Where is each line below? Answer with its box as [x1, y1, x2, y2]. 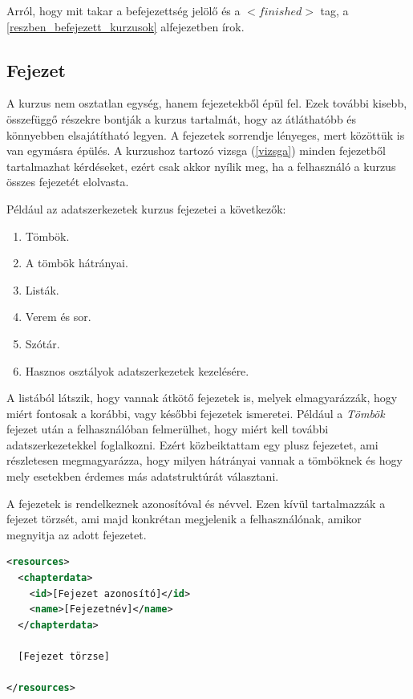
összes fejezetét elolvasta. [6, 173, 129, 190]
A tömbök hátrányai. [25, 254, 128, 271]
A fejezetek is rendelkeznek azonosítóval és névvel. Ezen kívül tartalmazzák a [6, 494, 386, 511]
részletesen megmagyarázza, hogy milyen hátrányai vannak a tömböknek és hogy [6, 452, 403, 469]
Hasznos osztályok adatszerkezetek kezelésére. [25, 362, 249, 379]
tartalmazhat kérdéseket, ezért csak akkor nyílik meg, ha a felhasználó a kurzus [6, 157, 396, 174]
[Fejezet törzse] [18, 651, 110, 663]
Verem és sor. [25, 308, 91, 325]
